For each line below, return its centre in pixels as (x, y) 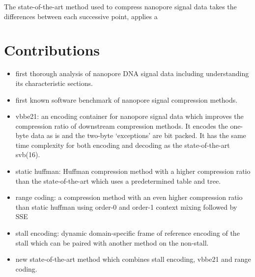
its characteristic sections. (54, 83)
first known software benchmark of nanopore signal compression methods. (127, 99)
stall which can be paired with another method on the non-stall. (112, 242)
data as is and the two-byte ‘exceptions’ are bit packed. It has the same (138, 135)
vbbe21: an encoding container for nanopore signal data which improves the (129, 116)
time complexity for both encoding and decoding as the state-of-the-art (123, 145)
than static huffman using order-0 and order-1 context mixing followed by (126, 207)
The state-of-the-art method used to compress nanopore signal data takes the (120, 6)
